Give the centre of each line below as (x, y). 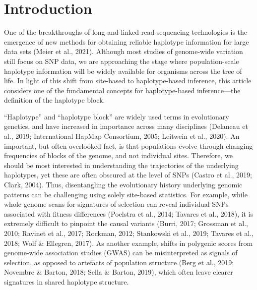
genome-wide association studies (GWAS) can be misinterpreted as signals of (121, 253)
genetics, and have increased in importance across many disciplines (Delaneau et (126, 126)
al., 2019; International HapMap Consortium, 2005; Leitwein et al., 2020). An (122, 136)
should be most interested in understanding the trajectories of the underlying (121, 165)
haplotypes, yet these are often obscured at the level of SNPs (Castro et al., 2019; (128, 175)
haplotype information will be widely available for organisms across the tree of (123, 71)
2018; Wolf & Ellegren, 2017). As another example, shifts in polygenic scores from (128, 243)
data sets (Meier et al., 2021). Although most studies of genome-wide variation (124, 51)
